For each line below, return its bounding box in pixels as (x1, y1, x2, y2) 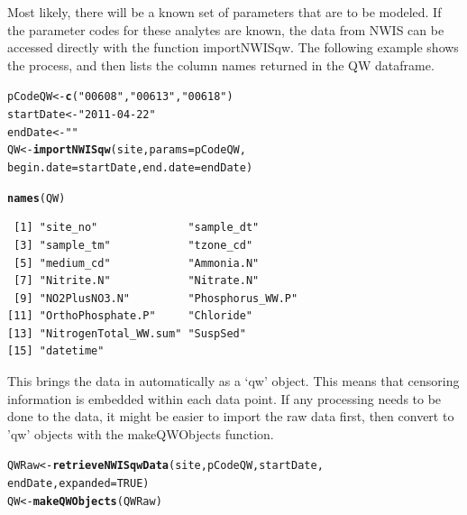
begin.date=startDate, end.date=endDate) (7, 161, 253, 174)
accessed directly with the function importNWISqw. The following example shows (7, 38, 459, 57)
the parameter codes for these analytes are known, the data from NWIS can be (7, 20, 444, 39)
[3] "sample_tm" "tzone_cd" (14, 238, 253, 252)
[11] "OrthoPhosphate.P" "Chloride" (7, 309, 253, 323)
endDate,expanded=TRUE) (7, 477, 150, 491)
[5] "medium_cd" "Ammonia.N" (14, 256, 260, 270)
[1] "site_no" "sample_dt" (14, 221, 260, 235)
